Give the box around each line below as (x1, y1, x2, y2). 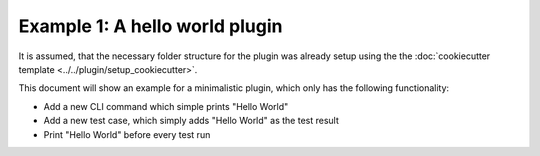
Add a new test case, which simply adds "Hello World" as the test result (43, 115, 339, 127)
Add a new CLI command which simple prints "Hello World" (43, 100, 289, 112)
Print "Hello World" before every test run (43, 128, 211, 140)
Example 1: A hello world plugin (18, 15, 283, 37)
